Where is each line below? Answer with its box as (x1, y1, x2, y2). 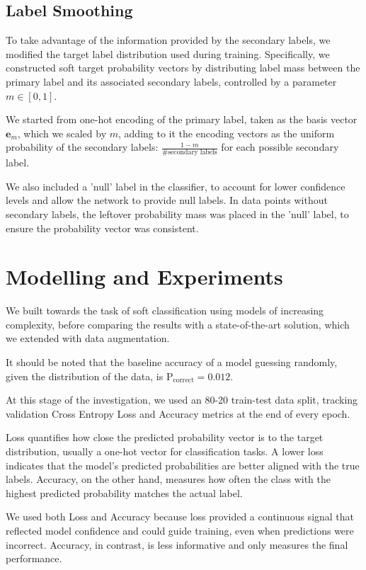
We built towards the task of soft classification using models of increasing (6, 303, 324, 318)
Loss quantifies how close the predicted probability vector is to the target (6, 430, 324, 445)
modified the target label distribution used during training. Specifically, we (6, 46, 330, 61)
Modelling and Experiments (6, 262, 283, 291)
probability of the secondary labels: (6, 139, 159, 154)
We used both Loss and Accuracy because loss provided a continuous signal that (6, 509, 355, 524)
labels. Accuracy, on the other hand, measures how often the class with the (6, 472, 331, 486)
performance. (6, 551, 62, 566)
